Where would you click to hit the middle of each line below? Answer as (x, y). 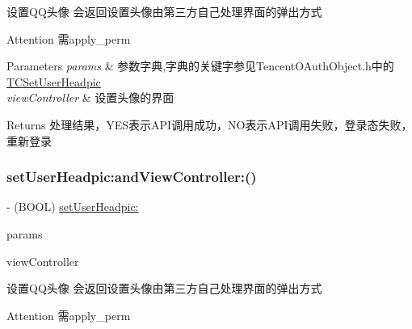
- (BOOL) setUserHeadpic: (73, 207)
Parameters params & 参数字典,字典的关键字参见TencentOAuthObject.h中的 (200, 66)
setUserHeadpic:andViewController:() (132, 177)
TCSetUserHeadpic (54, 81)
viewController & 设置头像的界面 (90, 97)
